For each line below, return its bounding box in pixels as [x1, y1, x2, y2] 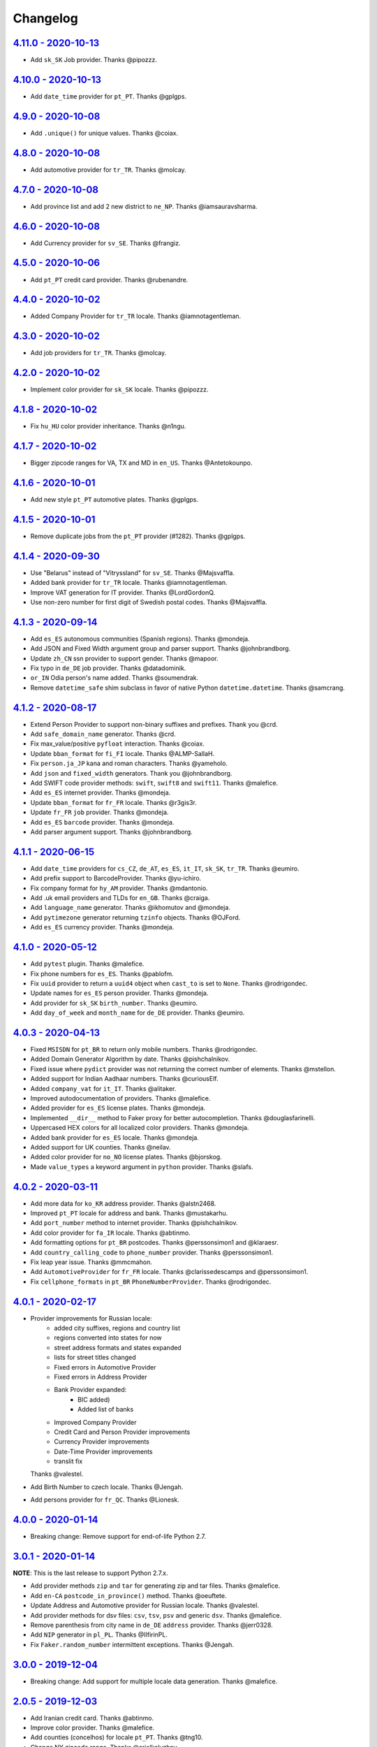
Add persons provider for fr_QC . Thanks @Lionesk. [30, 1495, 179, 1504]
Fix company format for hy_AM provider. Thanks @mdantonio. [30, 884, 209, 892]
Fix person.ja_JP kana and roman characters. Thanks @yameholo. [30, 759, 228, 768]
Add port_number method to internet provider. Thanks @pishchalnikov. [30, 1219, 238, 1227]
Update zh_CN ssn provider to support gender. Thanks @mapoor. [30, 654, 219, 662]
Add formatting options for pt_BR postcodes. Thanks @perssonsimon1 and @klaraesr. [30, 1238, 279, 1247]
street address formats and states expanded [54, 1343, 182, 1351]
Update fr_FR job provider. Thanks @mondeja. [30, 808, 169, 817]
